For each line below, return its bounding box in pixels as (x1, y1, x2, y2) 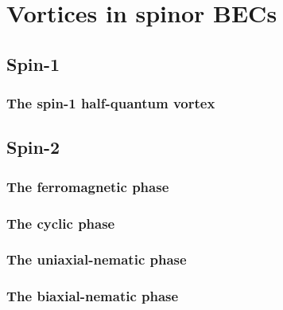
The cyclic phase (6, 213, 115, 233)
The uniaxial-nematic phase (6, 249, 187, 269)
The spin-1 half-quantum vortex (6, 93, 215, 113)
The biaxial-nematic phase (6, 286, 179, 306)
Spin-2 (6, 135, 60, 159)
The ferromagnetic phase (6, 176, 169, 196)
